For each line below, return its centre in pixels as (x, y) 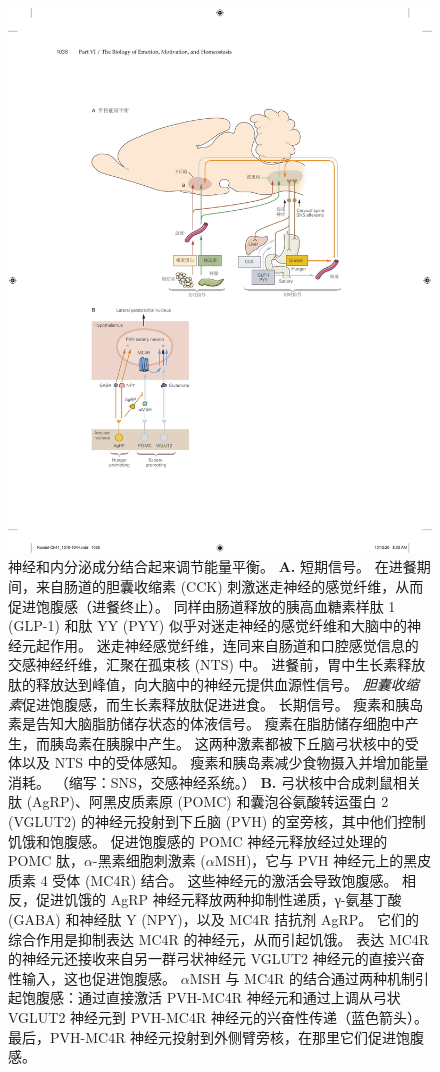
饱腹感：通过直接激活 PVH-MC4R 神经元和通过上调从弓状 (211, 997)
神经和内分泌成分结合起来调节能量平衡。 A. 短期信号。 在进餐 (212, 566)
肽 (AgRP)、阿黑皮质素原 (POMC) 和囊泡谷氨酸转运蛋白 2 (198, 801)
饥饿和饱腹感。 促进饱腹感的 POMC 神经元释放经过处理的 (198, 840)
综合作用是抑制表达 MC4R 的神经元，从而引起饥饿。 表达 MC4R (219, 938)
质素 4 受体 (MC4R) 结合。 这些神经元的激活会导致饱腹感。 (203, 879)
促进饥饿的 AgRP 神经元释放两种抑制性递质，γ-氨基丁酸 (218, 899)
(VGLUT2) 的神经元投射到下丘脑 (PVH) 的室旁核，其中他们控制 (217, 821)
